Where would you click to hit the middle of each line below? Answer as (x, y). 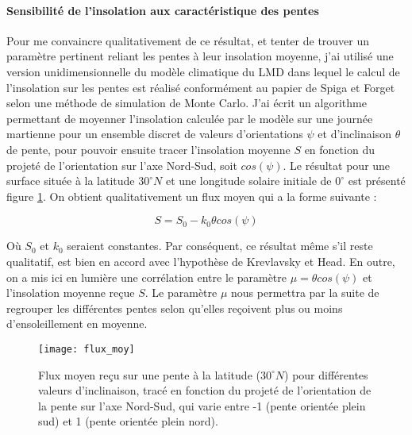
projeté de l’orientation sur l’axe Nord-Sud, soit (122, 165)
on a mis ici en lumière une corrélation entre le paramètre (146, 277)
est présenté (377, 181)
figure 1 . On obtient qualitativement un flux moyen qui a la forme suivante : (192, 196)
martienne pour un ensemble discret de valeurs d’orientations (155, 134)
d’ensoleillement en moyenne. (77, 323)
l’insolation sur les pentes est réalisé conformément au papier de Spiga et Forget (201, 87)
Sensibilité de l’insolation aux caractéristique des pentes (163, 10)
